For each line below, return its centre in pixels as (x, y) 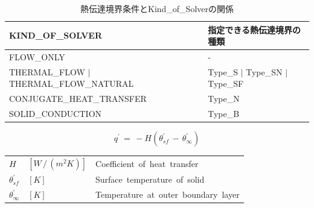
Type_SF (226, 84)
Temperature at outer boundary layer (168, 194)
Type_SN (264, 71)
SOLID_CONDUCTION (56, 114)
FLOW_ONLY (37, 57)
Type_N (224, 99)
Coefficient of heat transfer (147, 164)
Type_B (224, 114)
